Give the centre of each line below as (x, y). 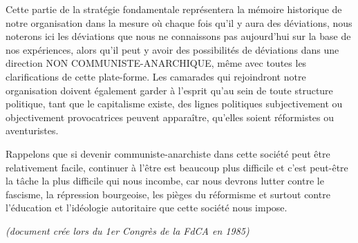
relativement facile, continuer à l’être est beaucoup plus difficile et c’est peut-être (177, 167)
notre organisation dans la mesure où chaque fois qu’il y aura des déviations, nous (179, 22)
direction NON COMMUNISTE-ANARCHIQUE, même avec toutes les (156, 63)
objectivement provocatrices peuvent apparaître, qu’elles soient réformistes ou (170, 117)
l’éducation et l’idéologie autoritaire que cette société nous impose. (147, 208)
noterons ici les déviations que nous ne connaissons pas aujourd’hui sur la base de (178, 36)
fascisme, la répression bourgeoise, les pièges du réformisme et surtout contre (168, 194)
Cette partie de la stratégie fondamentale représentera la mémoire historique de (174, 9)
